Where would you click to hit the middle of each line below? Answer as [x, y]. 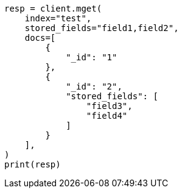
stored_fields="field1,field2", [102, 28]
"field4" [107, 116]
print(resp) [33, 164]
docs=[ [40, 38]
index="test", [58, 18]
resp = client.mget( [53, 9]
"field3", [109, 106]
